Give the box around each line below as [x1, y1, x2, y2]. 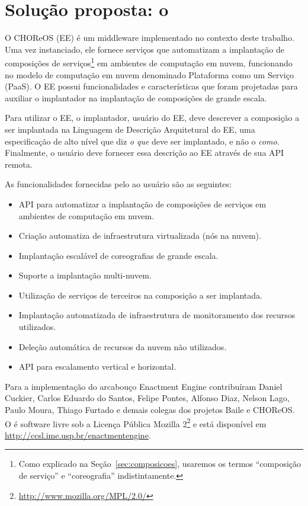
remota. [5, 158, 33, 170]
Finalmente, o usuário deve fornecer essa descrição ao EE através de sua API [5, 146, 284, 159]
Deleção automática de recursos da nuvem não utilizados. [18, 340, 227, 353]
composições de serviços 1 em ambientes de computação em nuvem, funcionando [5, 55, 293, 69]
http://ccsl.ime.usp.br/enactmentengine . [5, 428, 151, 441]
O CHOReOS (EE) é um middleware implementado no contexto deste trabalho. [5, 31, 294, 44]
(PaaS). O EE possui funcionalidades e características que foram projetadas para [5, 80, 298, 92]
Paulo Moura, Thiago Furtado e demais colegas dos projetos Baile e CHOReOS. [5, 403, 295, 416]
